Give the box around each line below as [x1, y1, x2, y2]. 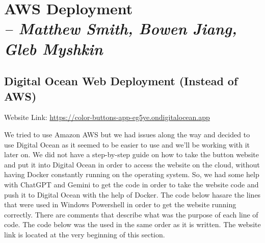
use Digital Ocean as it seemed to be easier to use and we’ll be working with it [4, 139, 250, 150]
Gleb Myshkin [4, 38, 103, 59]
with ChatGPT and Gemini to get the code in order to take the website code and [4, 179, 259, 189]
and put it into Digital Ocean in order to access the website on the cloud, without [4, 159, 260, 169]
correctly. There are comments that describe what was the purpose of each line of [4, 209, 258, 220]
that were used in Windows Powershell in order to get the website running [4, 199, 236, 210]
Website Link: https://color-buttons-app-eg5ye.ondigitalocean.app [4, 112, 210, 123]
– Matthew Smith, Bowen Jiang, [4, 18, 237, 39]
